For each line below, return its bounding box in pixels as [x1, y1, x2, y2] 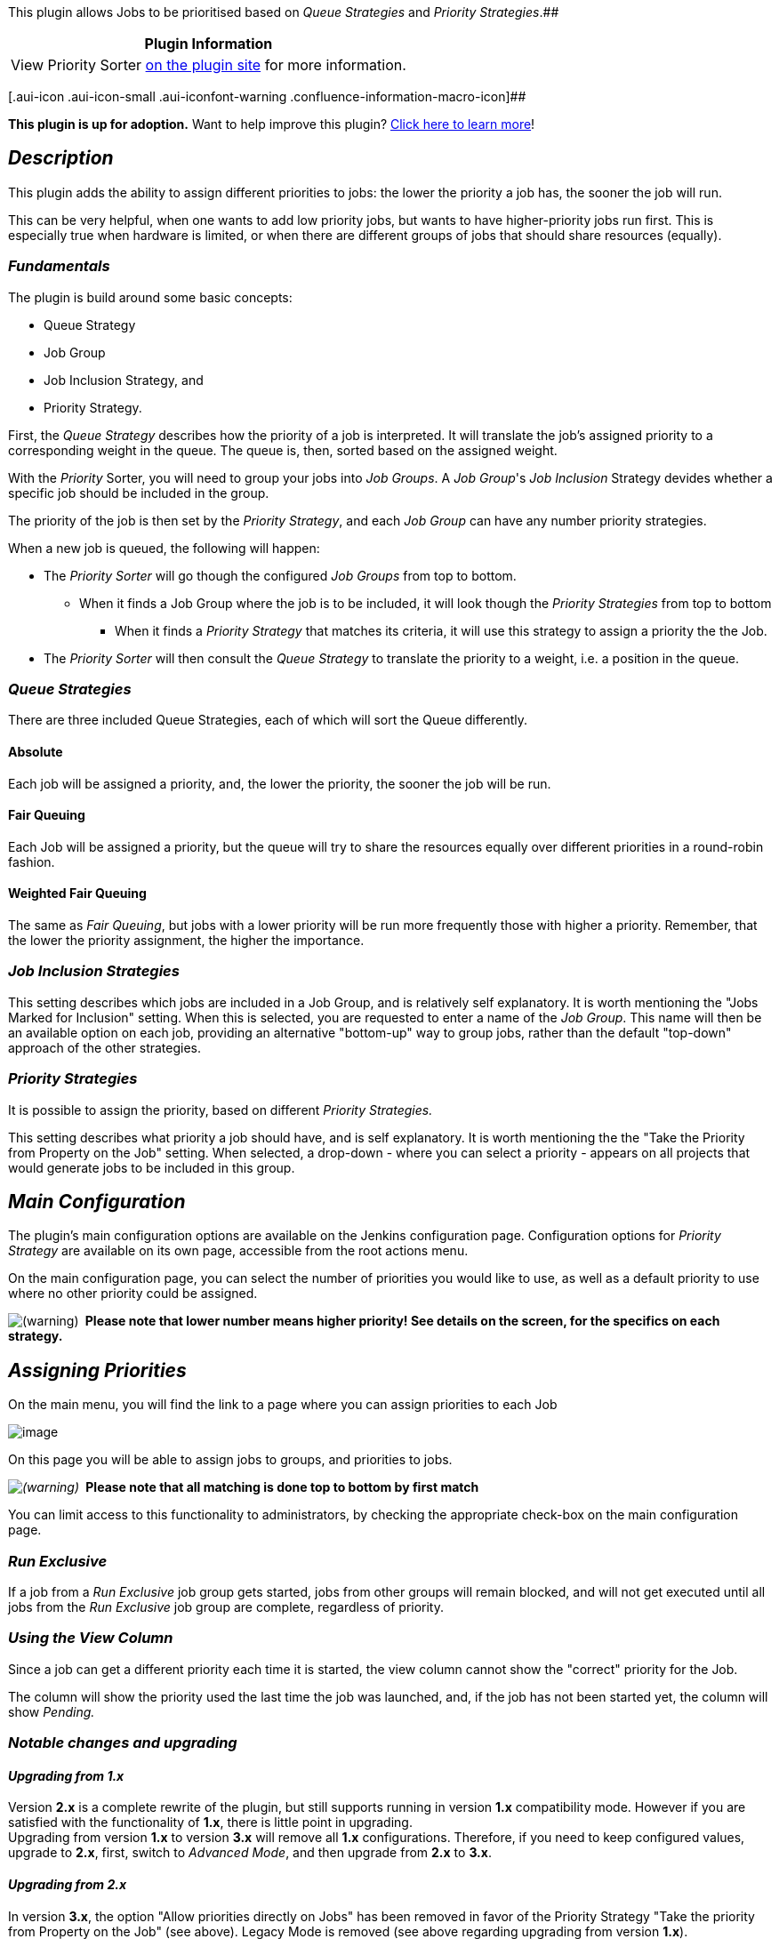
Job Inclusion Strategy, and [44, 372, 204, 388]
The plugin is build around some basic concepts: [8, 289, 293, 305]
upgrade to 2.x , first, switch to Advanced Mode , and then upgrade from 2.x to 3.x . [8, 1845, 492, 1861]
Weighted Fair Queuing [8, 885, 147, 901]
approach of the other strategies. [8, 1039, 202, 1055]
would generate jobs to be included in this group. [8, 1159, 295, 1175]
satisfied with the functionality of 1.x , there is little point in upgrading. [8, 1815, 413, 1831]
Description [8, 147, 114, 170]
